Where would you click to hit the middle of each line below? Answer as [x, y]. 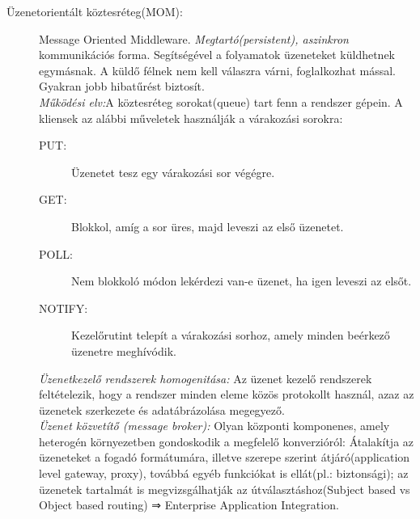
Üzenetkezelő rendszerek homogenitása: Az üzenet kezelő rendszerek [206, 378]
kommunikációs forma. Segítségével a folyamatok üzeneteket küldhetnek [217, 55]
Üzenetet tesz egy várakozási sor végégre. [173, 172]
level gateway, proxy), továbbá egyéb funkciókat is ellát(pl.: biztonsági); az [224, 473]
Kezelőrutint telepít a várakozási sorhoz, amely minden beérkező [231, 335]
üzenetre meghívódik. [124, 350]
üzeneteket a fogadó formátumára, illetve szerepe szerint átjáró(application [225, 457]
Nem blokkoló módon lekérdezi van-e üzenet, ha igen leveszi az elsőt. [242, 281]
